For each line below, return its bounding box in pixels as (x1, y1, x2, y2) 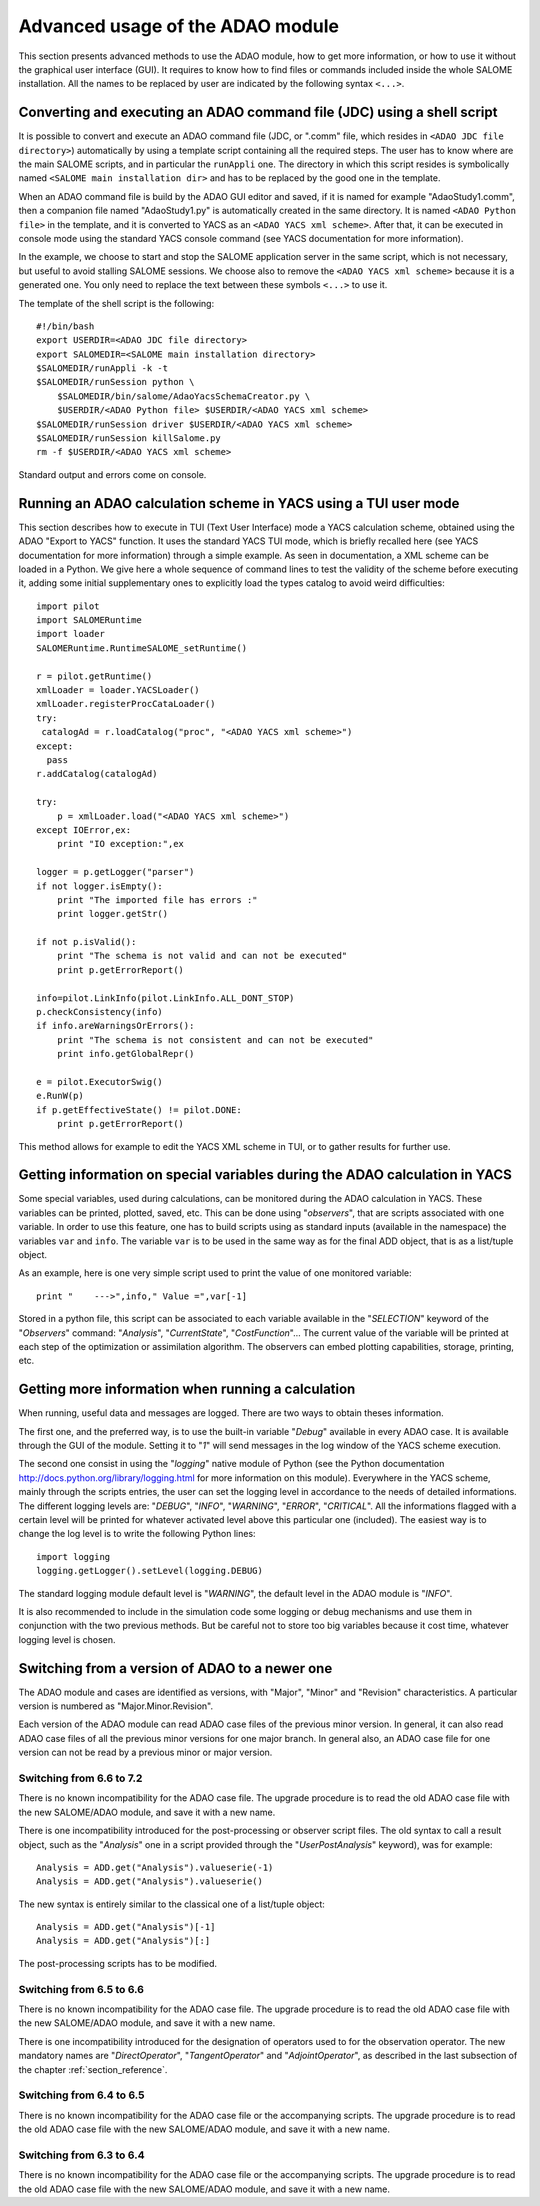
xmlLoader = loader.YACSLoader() (36, 685, 200, 696)
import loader (36, 628, 105, 640)
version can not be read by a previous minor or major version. (18, 1746, 273, 1759)
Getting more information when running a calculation (18, 1381, 356, 1398)
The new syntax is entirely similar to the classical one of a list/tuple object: (18, 1898, 325, 1910)
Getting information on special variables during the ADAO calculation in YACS (18, 1166, 512, 1184)
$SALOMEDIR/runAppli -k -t (36, 363, 169, 374)
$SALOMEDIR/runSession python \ (36, 376, 195, 388)
